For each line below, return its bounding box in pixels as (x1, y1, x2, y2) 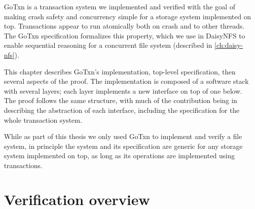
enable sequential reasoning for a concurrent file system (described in (4, 40, 213, 50)
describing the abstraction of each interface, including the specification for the (4, 104, 240, 115)
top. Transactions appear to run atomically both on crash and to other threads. (4, 21, 245, 31)
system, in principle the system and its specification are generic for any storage (4, 140, 243, 151)
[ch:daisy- (214, 40, 243, 50)
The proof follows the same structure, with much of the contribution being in (4, 95, 237, 105)
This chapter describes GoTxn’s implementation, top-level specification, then (4, 66, 236, 76)
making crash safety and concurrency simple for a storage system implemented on (4, 11, 251, 21)
